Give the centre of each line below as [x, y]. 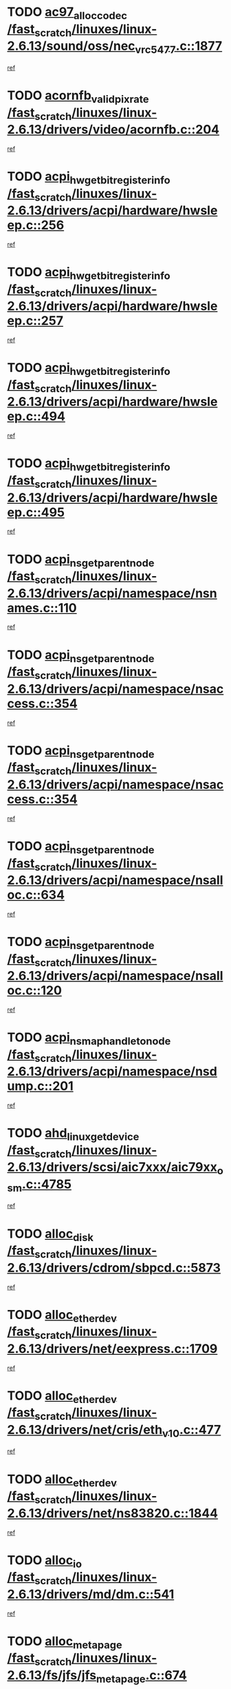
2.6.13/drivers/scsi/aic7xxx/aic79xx [112, 1167]
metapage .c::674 [142, 1677]
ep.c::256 [36, 225]
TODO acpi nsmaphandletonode [89, 1038]
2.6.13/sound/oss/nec [71, 46]
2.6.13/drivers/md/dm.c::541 [91, 1594]
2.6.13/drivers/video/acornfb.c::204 [113, 130]
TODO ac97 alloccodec [67, 13]
